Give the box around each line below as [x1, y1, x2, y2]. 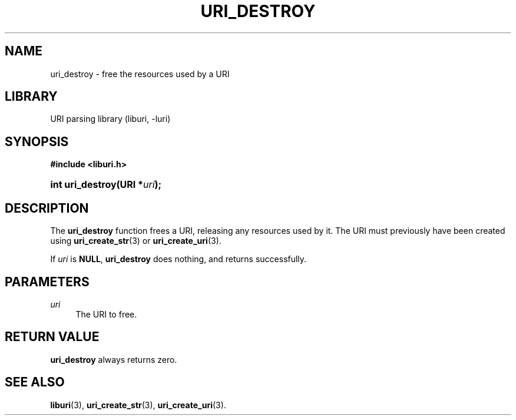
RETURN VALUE [5, 329, 100, 345]
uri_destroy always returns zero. [50, 354, 177, 365]
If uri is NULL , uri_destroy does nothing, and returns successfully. [50, 254, 307, 264]
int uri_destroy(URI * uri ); [50, 178, 162, 191]
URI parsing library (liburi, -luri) [50, 114, 171, 124]
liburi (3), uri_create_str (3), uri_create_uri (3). [50, 399, 226, 410]
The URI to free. [75, 309, 137, 319]
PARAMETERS [5, 274, 90, 289]
